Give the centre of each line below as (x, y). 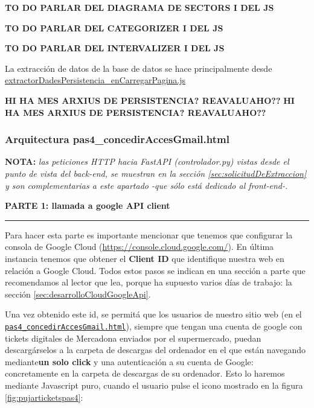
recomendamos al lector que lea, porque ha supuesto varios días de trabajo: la (149, 282)
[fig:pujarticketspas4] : (44, 397)
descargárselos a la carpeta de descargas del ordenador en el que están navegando (155, 350)
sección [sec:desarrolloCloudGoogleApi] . (78, 294)
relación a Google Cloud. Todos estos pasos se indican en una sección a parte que (155, 270)
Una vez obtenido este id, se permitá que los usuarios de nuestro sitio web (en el (153, 314)
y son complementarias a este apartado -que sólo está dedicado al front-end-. (146, 185)
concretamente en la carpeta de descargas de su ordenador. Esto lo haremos (145, 373)
